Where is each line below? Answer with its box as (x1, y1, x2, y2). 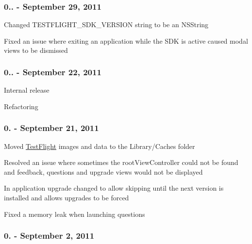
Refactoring (4, 101, 38, 111)
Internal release (4, 85, 50, 95)
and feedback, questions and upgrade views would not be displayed (4, 166, 203, 177)
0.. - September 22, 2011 (4, 65, 101, 78)
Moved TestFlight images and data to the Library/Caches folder (4, 141, 195, 151)
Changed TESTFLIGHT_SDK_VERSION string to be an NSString (4, 19, 209, 30)
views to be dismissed (4, 45, 68, 55)
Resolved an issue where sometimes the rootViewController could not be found (4, 157, 238, 167)
